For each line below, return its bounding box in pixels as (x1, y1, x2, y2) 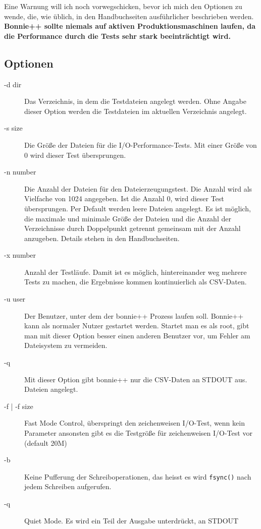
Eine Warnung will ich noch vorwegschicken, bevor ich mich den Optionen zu (4, 1, 242, 11)
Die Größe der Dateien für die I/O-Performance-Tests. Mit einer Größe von (24, 139, 257, 150)
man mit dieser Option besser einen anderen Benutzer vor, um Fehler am (24, 330, 250, 340)
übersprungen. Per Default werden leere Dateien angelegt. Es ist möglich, (24, 203, 251, 213)
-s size (4, 123, 23, 133)
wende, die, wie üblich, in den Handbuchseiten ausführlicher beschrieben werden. (4, 11, 254, 21)
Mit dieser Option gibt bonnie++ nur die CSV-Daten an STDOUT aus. (24, 374, 247, 384)
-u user (4, 293, 26, 304)
